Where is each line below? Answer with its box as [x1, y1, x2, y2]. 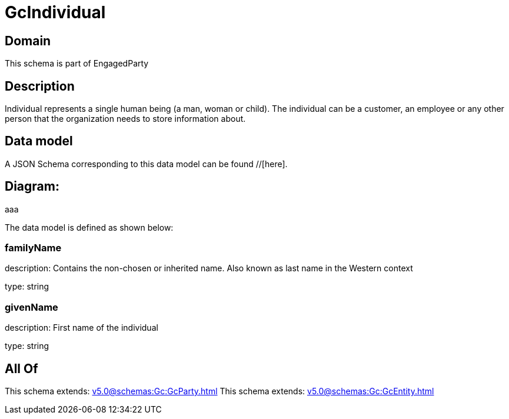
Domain [5, 33, 51, 48]
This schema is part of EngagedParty [5, 58, 149, 69]
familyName [5, 242, 62, 254]
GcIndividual [5, 2, 106, 22]
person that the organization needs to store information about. [5, 114, 246, 124]
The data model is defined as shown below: [5, 222, 174, 232]
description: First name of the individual [5, 322, 158, 333]
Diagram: [5, 179, 59, 194]
